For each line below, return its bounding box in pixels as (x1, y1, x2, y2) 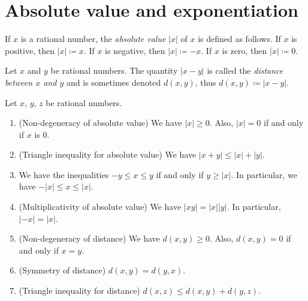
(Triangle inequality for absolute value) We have (19, 148, 197, 161)
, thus (195, 76, 216, 88)
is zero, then (222, 44, 267, 56)
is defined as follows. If (198, 32, 281, 45)
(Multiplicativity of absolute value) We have (19, 200, 182, 213)
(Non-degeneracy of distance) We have (19, 232, 160, 245)
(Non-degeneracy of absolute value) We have (19, 116, 182, 129)
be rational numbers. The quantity (50, 64, 178, 77)
